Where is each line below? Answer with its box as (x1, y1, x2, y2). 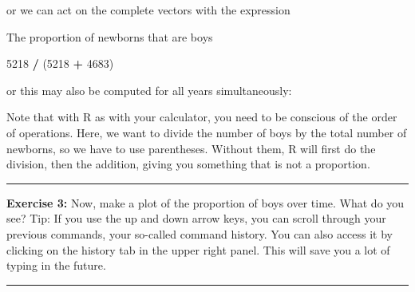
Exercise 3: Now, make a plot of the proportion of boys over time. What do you (6, 194, 405, 211)
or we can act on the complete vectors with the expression (6, 2, 290, 18)
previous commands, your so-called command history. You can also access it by (6, 225, 393, 242)
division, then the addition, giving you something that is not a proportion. (6, 156, 370, 172)
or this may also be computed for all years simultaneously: (6, 81, 292, 98)
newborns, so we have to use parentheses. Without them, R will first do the (6, 140, 376, 156)
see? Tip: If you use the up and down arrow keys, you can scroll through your (6, 210, 386, 227)
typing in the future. (6, 257, 106, 274)
